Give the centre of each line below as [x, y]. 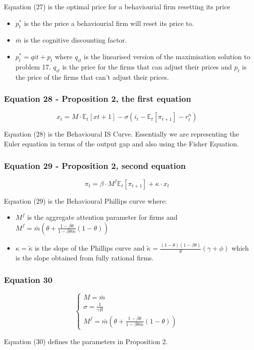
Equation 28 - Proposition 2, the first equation [98, 99]
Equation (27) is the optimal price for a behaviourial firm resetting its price [117, 6]
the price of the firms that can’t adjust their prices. [92, 77]
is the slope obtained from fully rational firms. [85, 258]
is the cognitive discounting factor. [75, 40]
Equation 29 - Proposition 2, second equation [95, 165]
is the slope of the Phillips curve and [90, 248]
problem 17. [33, 66]
